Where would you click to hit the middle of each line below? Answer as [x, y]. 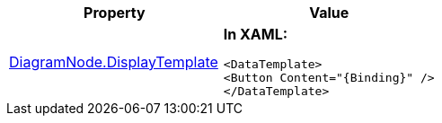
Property [115, 13]
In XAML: [256, 34]
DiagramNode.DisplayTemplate [114, 61]
